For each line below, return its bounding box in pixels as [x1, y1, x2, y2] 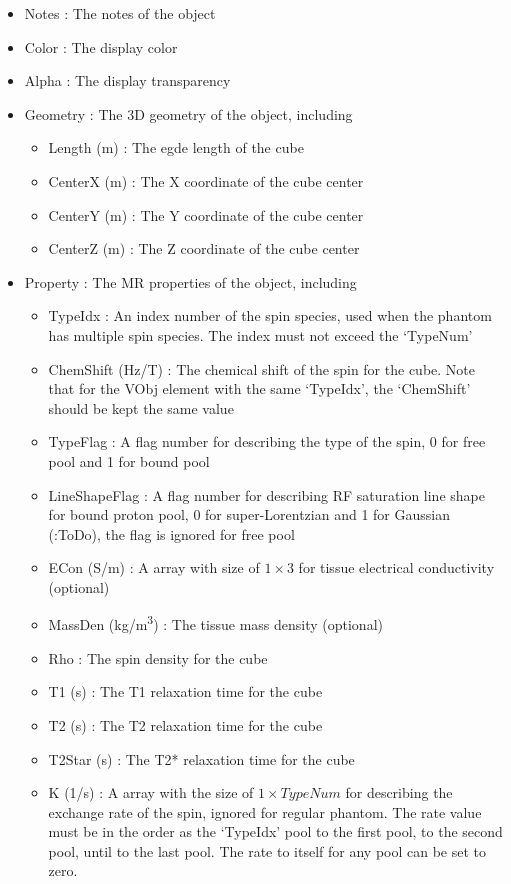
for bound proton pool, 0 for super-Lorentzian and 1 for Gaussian [48, 504, 450, 525]
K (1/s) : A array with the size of [48, 782, 254, 803]
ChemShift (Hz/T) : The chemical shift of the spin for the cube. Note [48, 358, 475, 379]
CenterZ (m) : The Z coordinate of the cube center [48, 238, 360, 259]
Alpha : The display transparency [24, 70, 231, 91]
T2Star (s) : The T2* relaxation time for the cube [48, 748, 355, 769]
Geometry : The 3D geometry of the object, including [24, 103, 353, 124]
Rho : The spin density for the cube [48, 647, 268, 668]
